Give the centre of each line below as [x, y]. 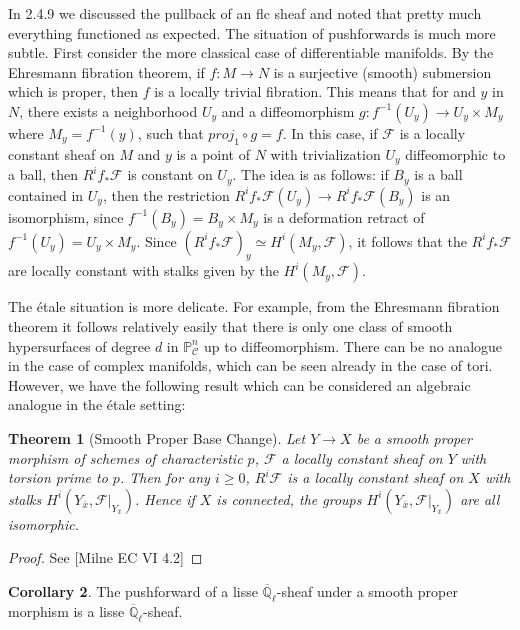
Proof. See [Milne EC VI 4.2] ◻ [105, 557]
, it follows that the [407, 240]
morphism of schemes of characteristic [125, 457]
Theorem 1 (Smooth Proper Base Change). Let [157, 438]
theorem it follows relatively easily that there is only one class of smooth [230, 326]
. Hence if [164, 498]
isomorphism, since [66, 216]
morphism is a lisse [66, 610]
